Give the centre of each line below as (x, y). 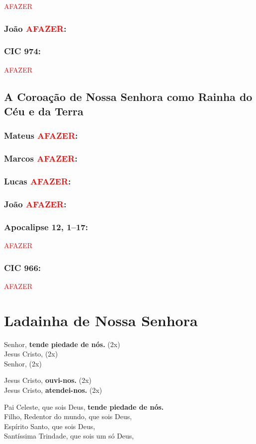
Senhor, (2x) (23, 363)
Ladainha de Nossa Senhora (101, 320)
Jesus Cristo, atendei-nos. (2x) (53, 390)
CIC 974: (23, 51)
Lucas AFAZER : (38, 181)
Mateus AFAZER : (41, 135)
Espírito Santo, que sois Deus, (50, 426)
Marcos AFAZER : (41, 158)
